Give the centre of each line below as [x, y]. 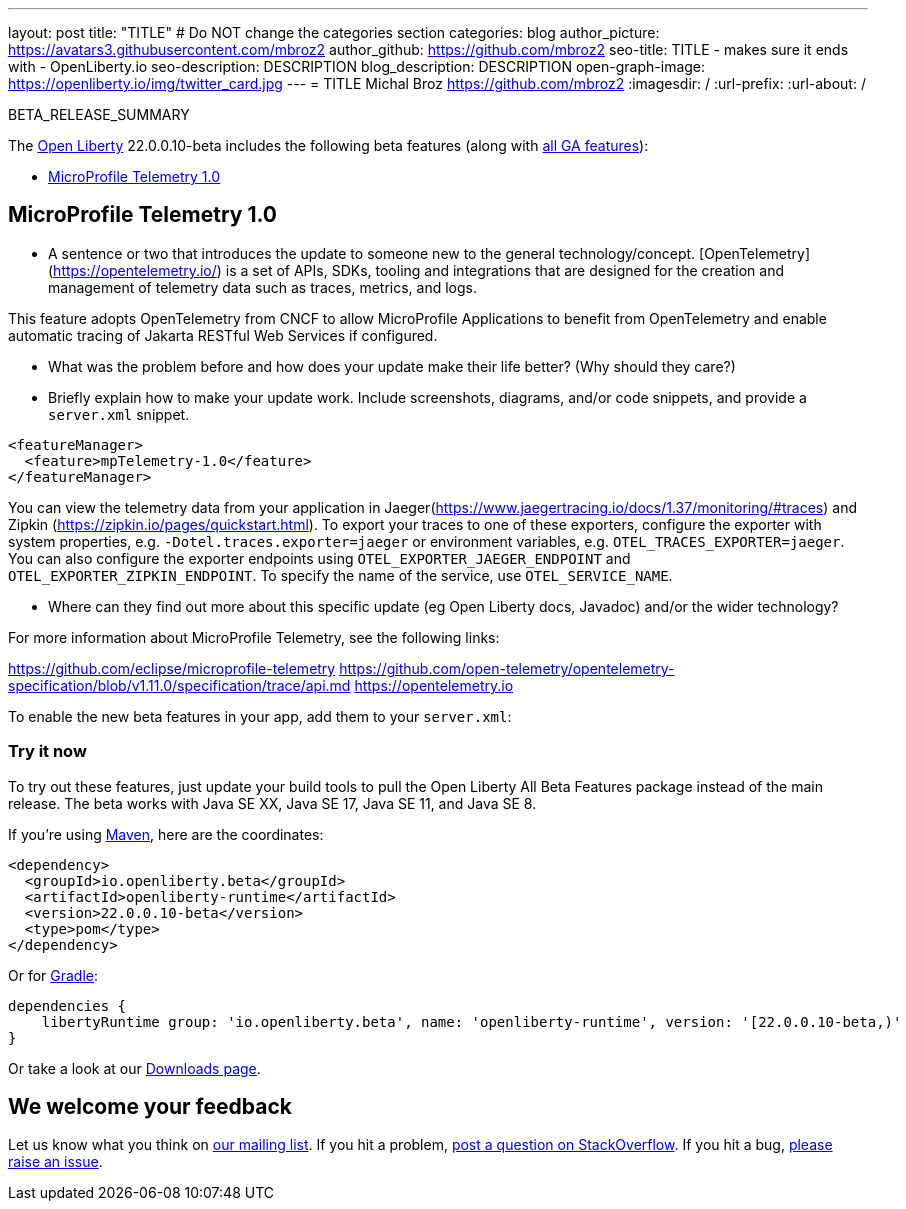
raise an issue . [55, 1162]
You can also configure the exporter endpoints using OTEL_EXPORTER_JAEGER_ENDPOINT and [319, 558]
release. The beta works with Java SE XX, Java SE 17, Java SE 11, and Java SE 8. [272, 803]
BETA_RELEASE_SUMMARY [99, 114]
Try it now [47, 751]
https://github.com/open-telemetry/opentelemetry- [507, 668]
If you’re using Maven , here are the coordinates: [166, 834]
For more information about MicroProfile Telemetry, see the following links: [254, 637]
